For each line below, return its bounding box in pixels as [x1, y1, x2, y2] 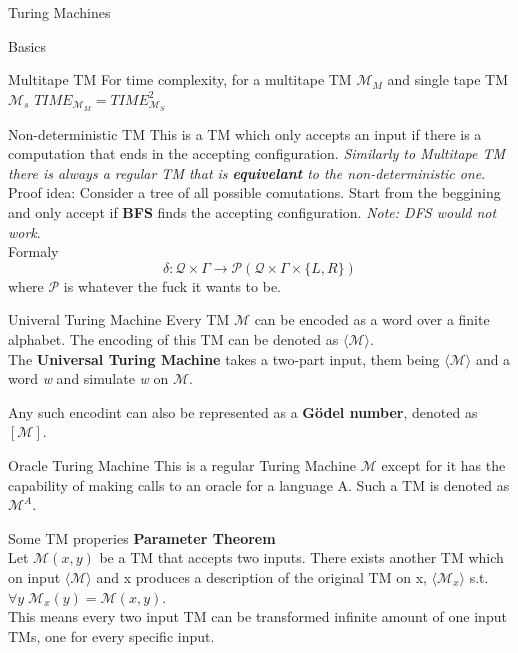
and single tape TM [387, 69, 509, 90]
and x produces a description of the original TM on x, [96, 566, 427, 587]
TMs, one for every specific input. [8, 625, 215, 646]
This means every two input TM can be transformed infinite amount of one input [8, 606, 507, 627]
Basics [8, 35, 47, 56]
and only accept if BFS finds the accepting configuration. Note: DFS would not [8, 202, 497, 223]
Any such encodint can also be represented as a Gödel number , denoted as [8, 401, 478, 422]
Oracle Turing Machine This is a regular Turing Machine [8, 454, 357, 475]
